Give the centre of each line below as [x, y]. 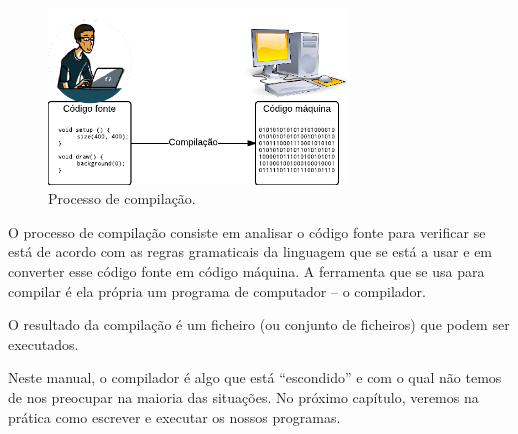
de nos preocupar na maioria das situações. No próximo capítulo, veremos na [243, 396]
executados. [43, 343]
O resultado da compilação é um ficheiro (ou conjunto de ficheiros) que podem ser [259, 324]
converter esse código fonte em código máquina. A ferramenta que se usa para [246, 271]
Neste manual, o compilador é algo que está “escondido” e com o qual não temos [255, 377]
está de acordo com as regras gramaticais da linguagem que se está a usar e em [250, 251]
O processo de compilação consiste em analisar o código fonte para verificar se [247, 231]
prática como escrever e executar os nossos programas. [174, 416]
